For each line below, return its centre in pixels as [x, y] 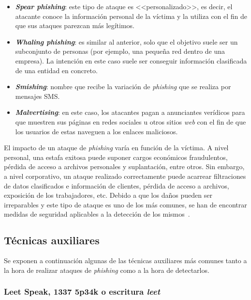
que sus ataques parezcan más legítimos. [75, 25]
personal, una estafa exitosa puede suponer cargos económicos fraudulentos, [116, 157]
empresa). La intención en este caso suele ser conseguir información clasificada [131, 60]
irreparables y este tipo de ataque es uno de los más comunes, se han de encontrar [125, 204]
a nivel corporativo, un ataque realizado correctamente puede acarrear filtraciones [125, 176]
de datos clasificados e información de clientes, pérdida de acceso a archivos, [117, 185]
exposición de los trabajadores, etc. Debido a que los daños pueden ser [108, 195]
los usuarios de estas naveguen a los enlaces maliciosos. [96, 131]
